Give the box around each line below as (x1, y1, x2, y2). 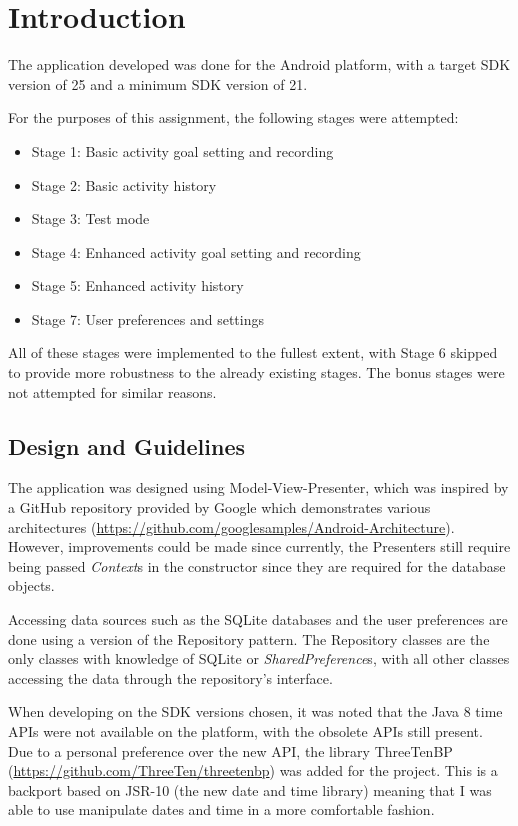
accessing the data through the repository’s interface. (8, 667, 333, 688)
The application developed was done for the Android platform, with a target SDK (8, 54, 511, 75)
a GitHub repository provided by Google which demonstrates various (8, 497, 431, 518)
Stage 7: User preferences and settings (31, 308, 264, 329)
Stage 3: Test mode (31, 208, 150, 229)
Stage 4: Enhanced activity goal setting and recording (31, 241, 361, 262)
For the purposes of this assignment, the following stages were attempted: (8, 107, 459, 128)
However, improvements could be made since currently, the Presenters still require (8, 536, 511, 557)
